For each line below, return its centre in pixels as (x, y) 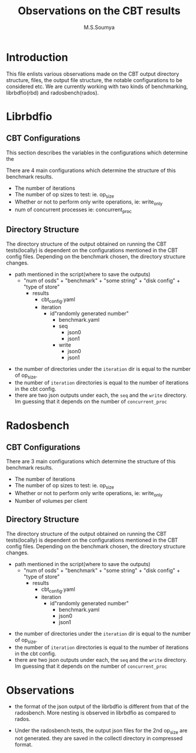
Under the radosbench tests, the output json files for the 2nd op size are (101, 731)
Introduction (37, 57)
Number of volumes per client (51, 501)
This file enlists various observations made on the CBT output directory (93, 74)
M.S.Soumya (99, 27)
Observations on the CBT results (99, 11)
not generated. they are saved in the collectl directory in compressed (99, 738)
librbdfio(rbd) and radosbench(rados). (53, 92)
